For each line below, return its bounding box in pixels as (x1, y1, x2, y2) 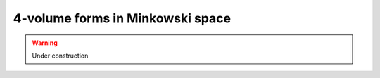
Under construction (32, 51, 89, 60)
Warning (32, 39, 58, 47)
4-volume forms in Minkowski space (13, 11, 232, 26)
